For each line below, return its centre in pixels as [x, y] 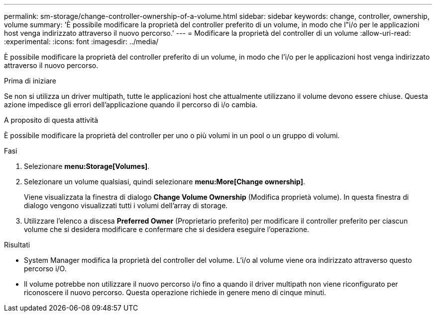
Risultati [17, 245]
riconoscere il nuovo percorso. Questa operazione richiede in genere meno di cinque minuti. [175, 292]
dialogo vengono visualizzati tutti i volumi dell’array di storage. [126, 205]
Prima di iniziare [30, 81]
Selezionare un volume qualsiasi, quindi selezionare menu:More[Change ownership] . [165, 182]
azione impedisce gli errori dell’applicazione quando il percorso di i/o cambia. [131, 105]
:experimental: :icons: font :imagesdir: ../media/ [81, 41]
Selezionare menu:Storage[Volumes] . [87, 166]
